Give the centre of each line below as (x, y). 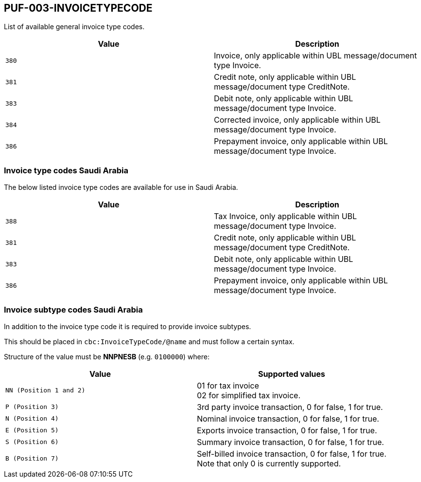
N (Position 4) (32, 419)
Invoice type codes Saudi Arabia (66, 170)
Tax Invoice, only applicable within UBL (286, 216)
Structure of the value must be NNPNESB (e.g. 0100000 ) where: (107, 356)
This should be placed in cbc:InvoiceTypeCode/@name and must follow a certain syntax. (149, 341)
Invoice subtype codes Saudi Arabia (73, 309)
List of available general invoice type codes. (74, 27)
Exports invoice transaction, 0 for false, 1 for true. (287, 430)
